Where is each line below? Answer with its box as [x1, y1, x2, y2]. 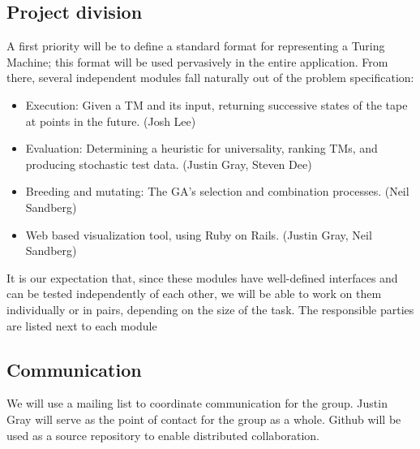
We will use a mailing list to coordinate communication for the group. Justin [6, 395, 388, 412]
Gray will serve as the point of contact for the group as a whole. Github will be [6, 410, 401, 427]
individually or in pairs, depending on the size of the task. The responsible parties [6, 300, 414, 317]
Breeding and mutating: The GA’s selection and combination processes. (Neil [25, 183, 409, 200]
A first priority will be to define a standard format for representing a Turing [6, 37, 385, 54]
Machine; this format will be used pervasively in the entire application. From [6, 53, 388, 70]
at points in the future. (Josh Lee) [25, 112, 196, 129]
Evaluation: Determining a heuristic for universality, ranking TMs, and [25, 140, 378, 157]
